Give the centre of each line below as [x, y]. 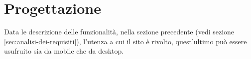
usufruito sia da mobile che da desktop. [64, 51]
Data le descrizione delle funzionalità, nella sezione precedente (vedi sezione [119, 32]
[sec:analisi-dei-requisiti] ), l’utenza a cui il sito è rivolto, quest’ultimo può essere [125, 41]
